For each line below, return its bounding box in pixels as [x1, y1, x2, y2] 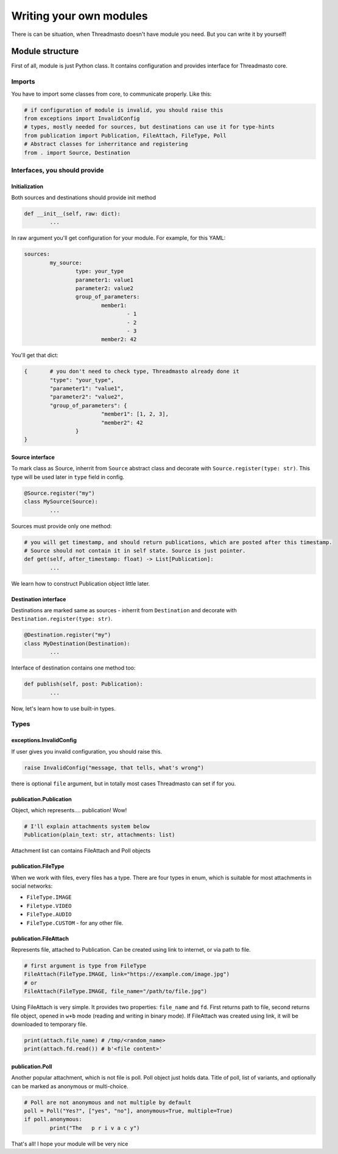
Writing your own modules [11, 9, 149, 23]
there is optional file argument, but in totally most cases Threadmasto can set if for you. [11, 780, 236, 787]
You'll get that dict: [11, 352, 59, 359]
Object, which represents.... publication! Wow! [11, 806, 127, 813]
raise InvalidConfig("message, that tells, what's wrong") [24, 764, 204, 771]
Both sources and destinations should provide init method [11, 194, 157, 201]
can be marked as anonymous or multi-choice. [11, 1082, 129, 1090]
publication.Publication [11, 795, 72, 802]
